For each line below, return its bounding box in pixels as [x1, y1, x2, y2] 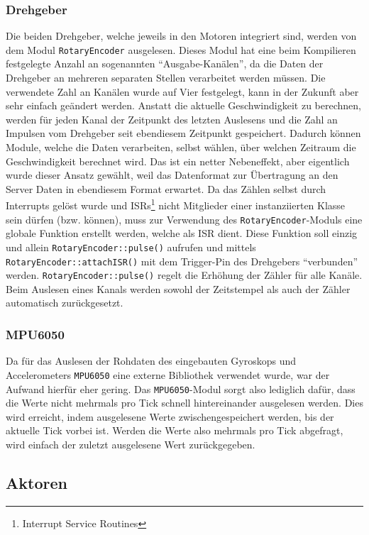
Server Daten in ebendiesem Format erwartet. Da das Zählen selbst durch [6, 181, 326, 196]
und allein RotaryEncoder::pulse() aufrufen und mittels [6, 239, 256, 254]
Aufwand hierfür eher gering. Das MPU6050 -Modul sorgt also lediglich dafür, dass [6, 381, 356, 396]
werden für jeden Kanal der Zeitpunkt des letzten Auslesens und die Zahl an [6, 111, 338, 126]
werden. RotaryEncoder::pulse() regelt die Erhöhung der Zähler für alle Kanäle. [6, 267, 363, 282]
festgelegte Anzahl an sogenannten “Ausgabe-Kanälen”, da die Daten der [6, 56, 324, 71]
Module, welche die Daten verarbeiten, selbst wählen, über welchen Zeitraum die [6, 140, 356, 155]
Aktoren [6, 471, 67, 493]
